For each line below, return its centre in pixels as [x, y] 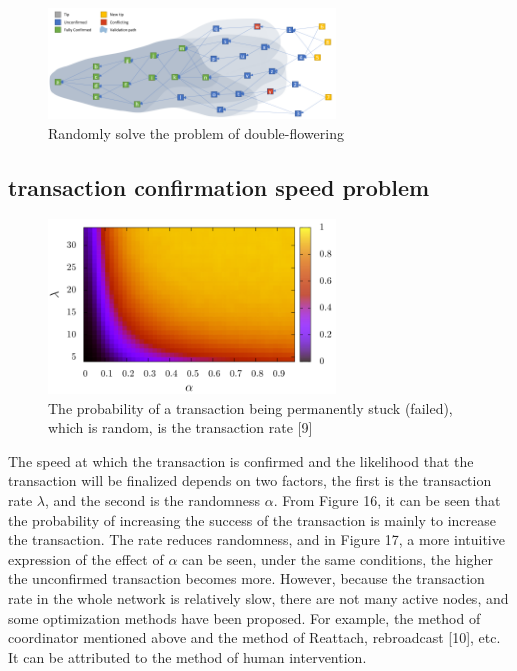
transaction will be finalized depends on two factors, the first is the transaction [250, 480]
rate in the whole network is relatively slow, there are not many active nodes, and [258, 597]
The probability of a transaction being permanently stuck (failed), [250, 407]
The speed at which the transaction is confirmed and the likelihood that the [241, 460]
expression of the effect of [86, 558]
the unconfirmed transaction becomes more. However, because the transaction [246, 578]
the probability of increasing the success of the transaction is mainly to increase [252, 519]
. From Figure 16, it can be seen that [387, 500]
